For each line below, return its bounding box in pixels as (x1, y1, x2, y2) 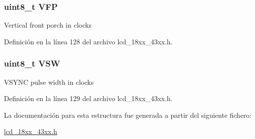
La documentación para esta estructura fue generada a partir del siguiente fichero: (4, 109, 252, 120)
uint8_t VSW (4, 57, 61, 69)
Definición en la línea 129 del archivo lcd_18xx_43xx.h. (4, 93, 173, 104)
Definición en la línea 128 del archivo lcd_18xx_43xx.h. (4, 36, 173, 46)
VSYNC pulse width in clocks (4, 76, 94, 87)
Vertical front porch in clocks (4, 20, 92, 30)
